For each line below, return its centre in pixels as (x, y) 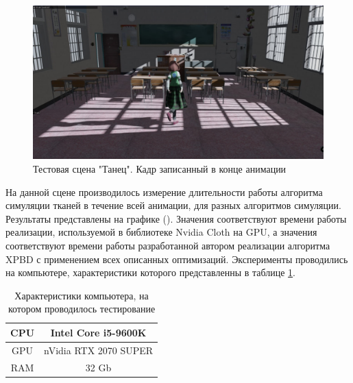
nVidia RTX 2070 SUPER (99, 350)
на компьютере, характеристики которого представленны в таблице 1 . (151, 272)
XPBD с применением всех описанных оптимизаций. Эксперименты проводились (177, 259)
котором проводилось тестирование (82, 309)
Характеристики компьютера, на (82, 295)
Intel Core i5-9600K (98, 332)
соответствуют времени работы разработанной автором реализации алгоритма (168, 245)
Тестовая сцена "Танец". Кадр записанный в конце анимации (160, 169)
